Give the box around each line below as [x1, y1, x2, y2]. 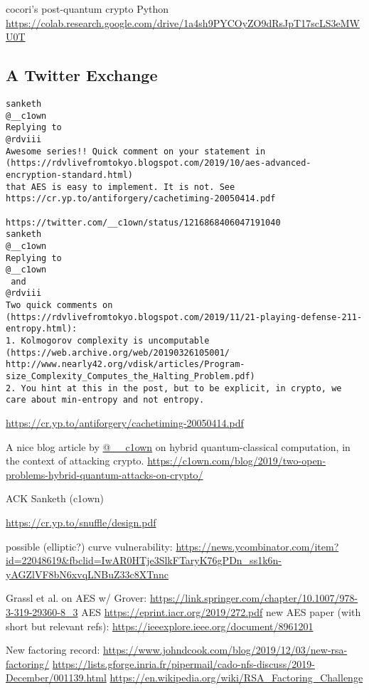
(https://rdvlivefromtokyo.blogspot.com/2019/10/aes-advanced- [6, 158, 311, 169]
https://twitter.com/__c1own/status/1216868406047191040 [6, 217, 281, 228]
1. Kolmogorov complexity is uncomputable [6, 336, 210, 346]
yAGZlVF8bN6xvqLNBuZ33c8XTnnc [6, 566, 169, 581]
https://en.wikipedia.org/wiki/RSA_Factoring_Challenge [109, 670, 363, 685]
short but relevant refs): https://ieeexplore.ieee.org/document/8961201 [6, 618, 314, 633]
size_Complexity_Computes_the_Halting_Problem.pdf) [6, 371, 255, 382]
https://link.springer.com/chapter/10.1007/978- [149, 590, 358, 605]
